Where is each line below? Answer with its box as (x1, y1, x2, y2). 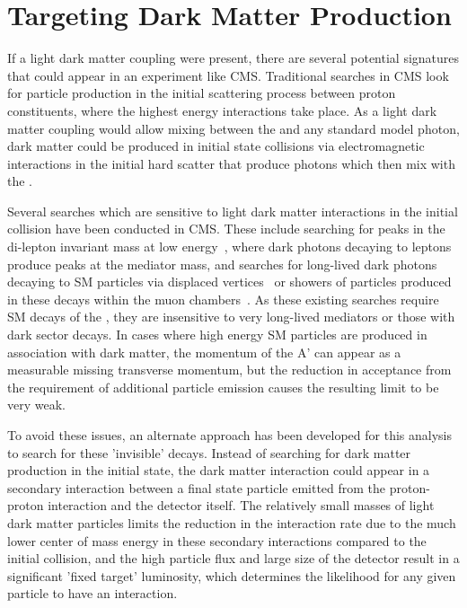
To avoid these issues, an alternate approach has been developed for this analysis (7, 426, 452, 444)
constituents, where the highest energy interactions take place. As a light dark (7, 101, 437, 119)
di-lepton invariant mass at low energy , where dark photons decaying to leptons (7, 237, 452, 256)
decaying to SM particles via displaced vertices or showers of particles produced (7, 272, 452, 291)
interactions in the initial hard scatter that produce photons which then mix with (7, 154, 455, 172)
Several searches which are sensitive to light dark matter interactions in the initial (7, 201, 458, 220)
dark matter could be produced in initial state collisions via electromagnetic (7, 137, 425, 155)
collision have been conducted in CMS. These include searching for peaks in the (7, 219, 445, 238)
